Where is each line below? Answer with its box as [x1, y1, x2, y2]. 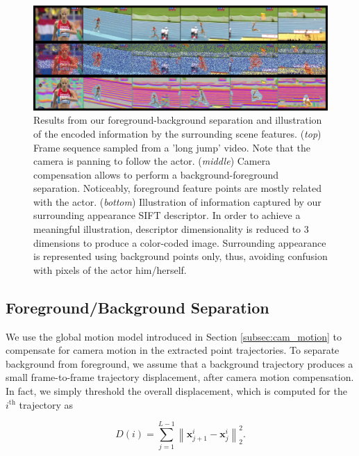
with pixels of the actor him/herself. [33, 262, 187, 277]
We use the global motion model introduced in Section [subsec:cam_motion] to [6, 329, 342, 343]
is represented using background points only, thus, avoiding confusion [33, 249, 328, 263]
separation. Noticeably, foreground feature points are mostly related [33, 181, 322, 195]
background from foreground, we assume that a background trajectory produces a [6, 356, 353, 370]
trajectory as [19, 397, 74, 412]
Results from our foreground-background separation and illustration [33, 113, 322, 127]
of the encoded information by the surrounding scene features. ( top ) [33, 126, 322, 140]
